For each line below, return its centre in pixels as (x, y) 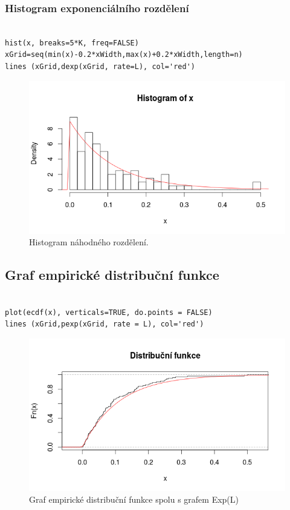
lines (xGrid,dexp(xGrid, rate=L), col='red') (100, 67)
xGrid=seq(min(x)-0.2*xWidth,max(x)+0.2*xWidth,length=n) (124, 55)
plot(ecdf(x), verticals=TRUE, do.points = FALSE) (109, 312)
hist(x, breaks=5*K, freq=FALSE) (72, 43)
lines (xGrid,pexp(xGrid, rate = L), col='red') (105, 324)
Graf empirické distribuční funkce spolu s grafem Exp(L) (134, 499)
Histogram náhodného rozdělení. (89, 242)
